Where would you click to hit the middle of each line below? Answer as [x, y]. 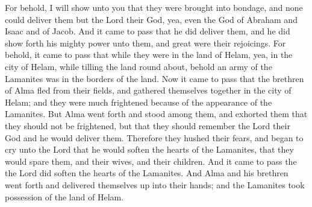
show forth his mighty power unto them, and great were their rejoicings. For [145, 43]
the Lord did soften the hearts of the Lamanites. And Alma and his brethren [147, 173]
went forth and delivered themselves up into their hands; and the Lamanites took [155, 184]
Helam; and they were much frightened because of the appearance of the [139, 102]
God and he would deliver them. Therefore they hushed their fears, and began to [154, 137]
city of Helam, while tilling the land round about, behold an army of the [139, 66]
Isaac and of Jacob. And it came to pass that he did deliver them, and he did [148, 31]
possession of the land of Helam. [64, 196]
